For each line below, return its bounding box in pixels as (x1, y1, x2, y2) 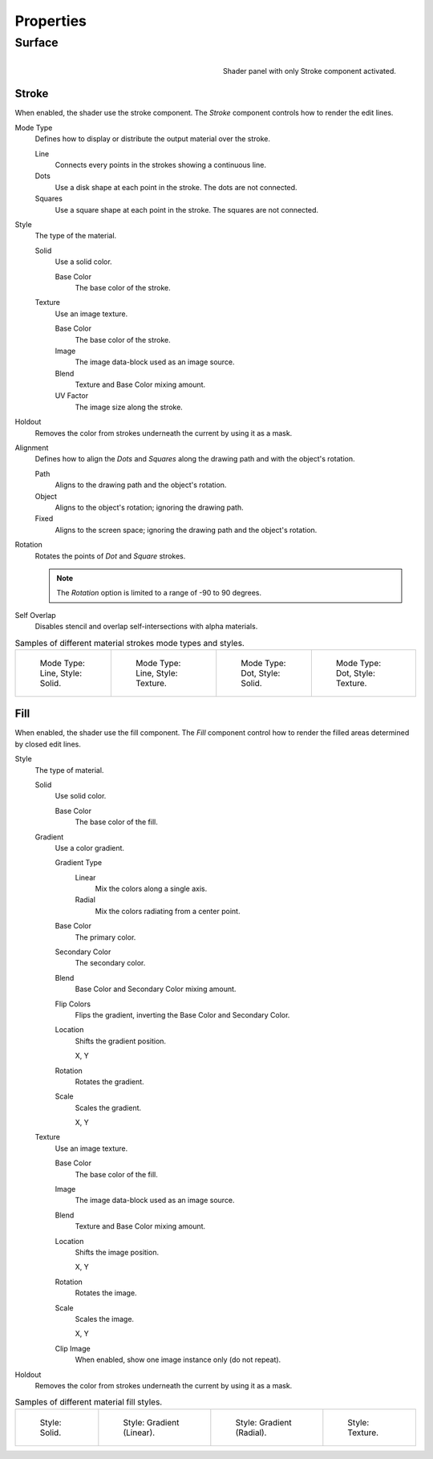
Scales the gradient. (75, 1103, 142, 1112)
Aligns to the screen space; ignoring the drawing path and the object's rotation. (55, 525, 318, 534)
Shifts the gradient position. (75, 1036, 167, 1046)
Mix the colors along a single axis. (95, 884, 208, 894)
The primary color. (75, 932, 136, 942)
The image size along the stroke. (75, 402, 184, 412)
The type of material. (34, 765, 104, 774)
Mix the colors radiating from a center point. (95, 906, 241, 916)
